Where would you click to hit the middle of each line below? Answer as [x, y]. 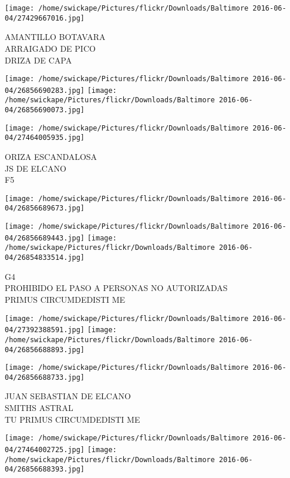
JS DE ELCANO [36, 168]
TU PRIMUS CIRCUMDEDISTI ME [72, 419]
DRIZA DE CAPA [38, 60]
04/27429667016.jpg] [45, 18]
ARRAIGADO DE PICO [50, 48]
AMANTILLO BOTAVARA [55, 37]
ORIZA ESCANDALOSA [51, 157]
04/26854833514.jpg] [45, 258]
